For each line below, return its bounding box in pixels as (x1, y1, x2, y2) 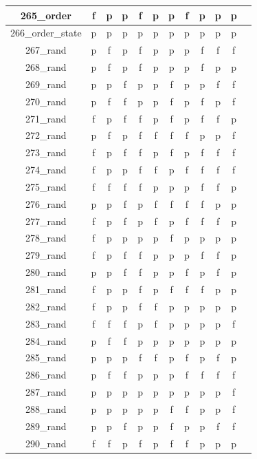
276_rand (25, 196, 67, 211)
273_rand (25, 145, 67, 160)
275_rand (25, 179, 67, 193)
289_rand (25, 418, 67, 433)
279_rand (25, 248, 67, 262)
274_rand (25, 162, 67, 177)
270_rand (25, 94, 67, 108)
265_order (20, 8, 71, 22)
